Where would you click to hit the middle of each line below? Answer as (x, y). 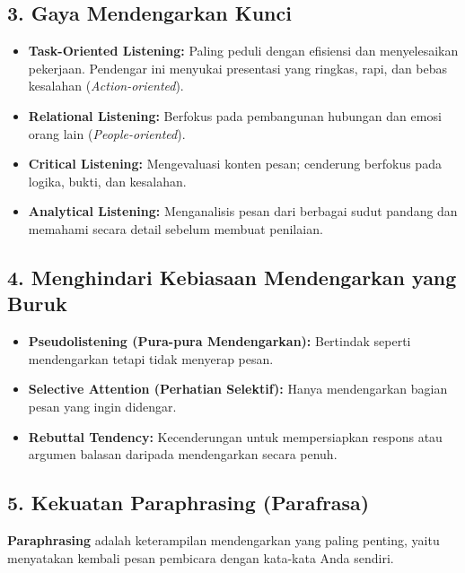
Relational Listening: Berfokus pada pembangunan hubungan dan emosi (235, 115)
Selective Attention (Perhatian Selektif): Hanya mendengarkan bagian (238, 389)
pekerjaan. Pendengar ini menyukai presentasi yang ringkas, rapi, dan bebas (238, 68)
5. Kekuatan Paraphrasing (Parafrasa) (189, 503)
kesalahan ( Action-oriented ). (106, 86)
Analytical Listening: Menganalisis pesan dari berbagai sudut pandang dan (243, 211)
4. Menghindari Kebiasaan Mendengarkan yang (232, 277)
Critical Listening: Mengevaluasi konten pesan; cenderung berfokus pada (235, 164)
